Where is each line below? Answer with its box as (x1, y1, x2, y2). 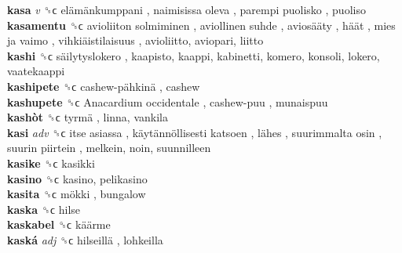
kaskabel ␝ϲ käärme (7, 216, 111, 233)
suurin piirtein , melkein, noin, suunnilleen (7, 139, 211, 156)
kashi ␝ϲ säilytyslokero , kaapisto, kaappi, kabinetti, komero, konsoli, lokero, (7, 47, 380, 63)
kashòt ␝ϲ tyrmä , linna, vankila (7, 109, 168, 125)
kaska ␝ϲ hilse (7, 201, 81, 217)
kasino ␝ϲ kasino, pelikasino (7, 170, 148, 186)
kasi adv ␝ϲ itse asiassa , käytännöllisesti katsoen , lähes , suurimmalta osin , (7, 124, 382, 140)
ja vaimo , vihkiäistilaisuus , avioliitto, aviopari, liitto (7, 32, 264, 49)
